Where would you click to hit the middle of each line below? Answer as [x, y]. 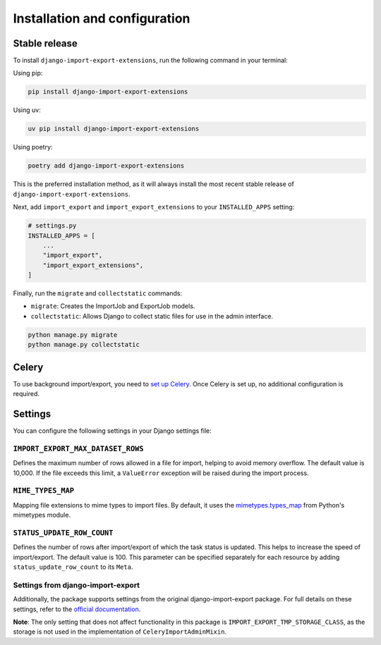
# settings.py [52, 226]
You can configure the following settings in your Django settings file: [112, 431]
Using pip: [28, 73]
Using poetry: [33, 147]
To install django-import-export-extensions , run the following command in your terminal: [151, 61]
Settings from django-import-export [77, 585]
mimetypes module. [42, 515]
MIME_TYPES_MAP [43, 491]
